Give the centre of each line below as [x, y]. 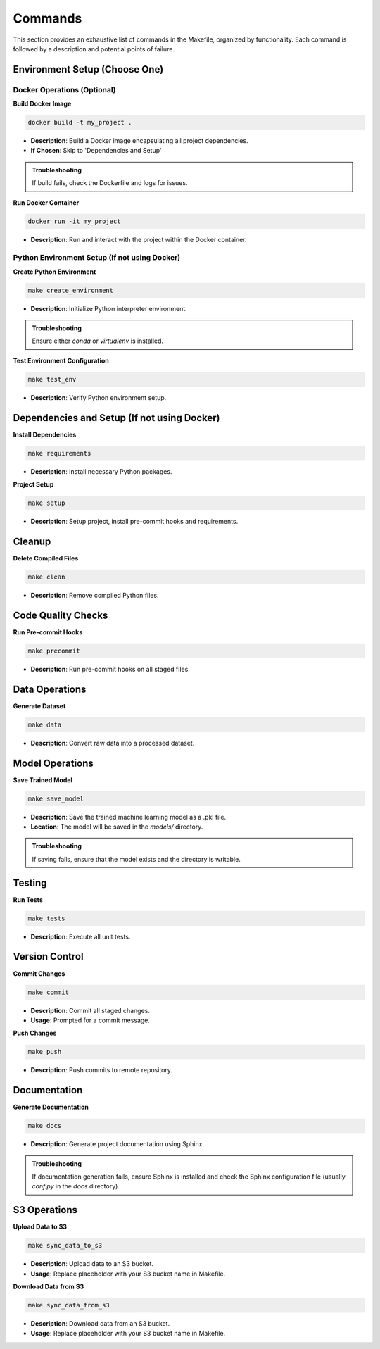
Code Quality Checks [61, 615]
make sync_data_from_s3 [69, 1305]
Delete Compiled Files [46, 558]
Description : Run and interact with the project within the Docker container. [139, 239]
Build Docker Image [42, 104]
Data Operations [50, 689]
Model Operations [53, 763]
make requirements [59, 453]
